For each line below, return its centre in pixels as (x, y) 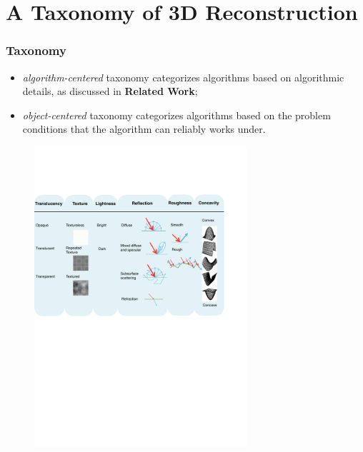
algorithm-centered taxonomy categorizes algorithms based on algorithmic (183, 77)
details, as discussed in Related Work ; (110, 91)
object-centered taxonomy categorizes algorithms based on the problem (176, 115)
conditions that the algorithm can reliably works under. (144, 129)
